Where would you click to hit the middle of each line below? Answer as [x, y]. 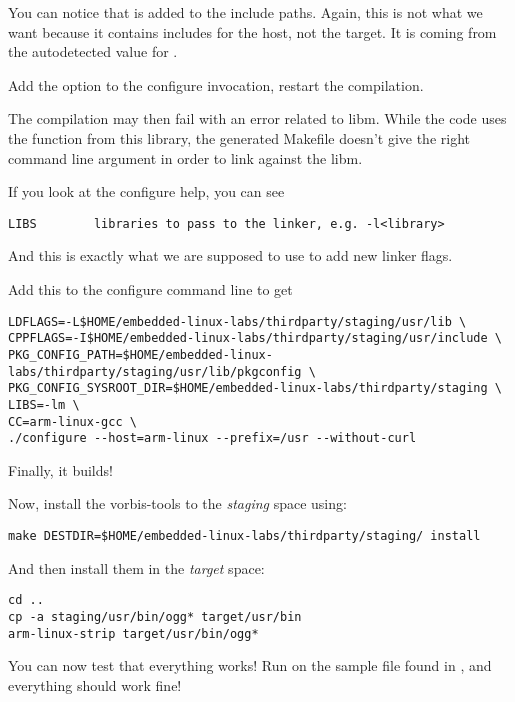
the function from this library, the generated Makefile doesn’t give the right [239, 137]
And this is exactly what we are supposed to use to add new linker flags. [230, 255]
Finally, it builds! [60, 469]
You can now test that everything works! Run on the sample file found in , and [250, 665]
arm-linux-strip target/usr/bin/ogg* [133, 633]
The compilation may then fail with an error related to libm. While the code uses [257, 118]
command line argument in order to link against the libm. [185, 157]
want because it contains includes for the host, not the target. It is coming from [252, 31]
